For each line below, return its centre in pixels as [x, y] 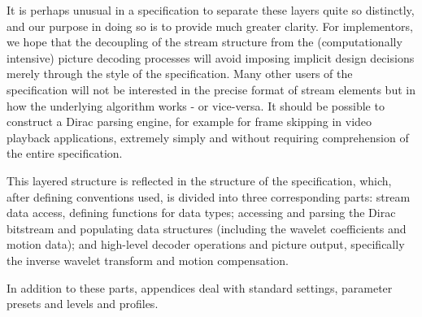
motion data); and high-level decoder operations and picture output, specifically [206, 244]
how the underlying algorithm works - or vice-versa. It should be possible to [196, 105]
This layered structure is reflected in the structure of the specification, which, [199, 180]
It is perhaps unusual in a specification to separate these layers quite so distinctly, [211, 10]
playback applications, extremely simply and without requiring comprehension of [208, 137]
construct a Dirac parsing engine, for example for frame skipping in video [189, 122]
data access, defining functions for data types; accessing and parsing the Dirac [201, 213]
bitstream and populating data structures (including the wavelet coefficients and [207, 228]
